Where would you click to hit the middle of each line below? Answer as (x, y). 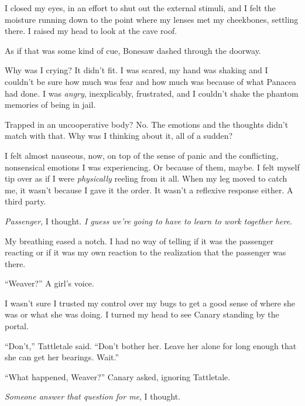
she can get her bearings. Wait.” (62, 357)
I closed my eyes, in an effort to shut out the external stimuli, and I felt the (140, 8)
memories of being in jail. (50, 105)
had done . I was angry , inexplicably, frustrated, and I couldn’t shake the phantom (152, 93)
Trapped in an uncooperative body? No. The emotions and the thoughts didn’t (147, 124)
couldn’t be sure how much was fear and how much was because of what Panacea (150, 81)
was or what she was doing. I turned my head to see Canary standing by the (142, 314)
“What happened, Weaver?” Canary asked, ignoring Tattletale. (118, 376)
